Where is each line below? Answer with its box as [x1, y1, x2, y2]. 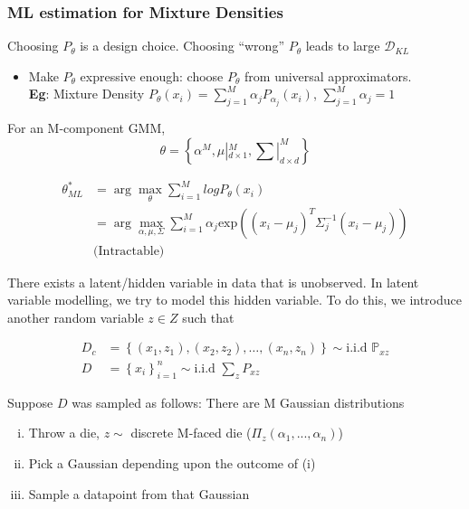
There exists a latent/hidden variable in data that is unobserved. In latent [7, 272, 419, 291]
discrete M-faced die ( [130, 423, 252, 442]
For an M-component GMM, [7, 118, 166, 137]
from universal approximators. [244, 66, 412, 85]
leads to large [305, 36, 380, 55]
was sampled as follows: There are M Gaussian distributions [72, 392, 405, 411]
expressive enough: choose [80, 66, 224, 85]
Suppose [7, 392, 53, 411]
